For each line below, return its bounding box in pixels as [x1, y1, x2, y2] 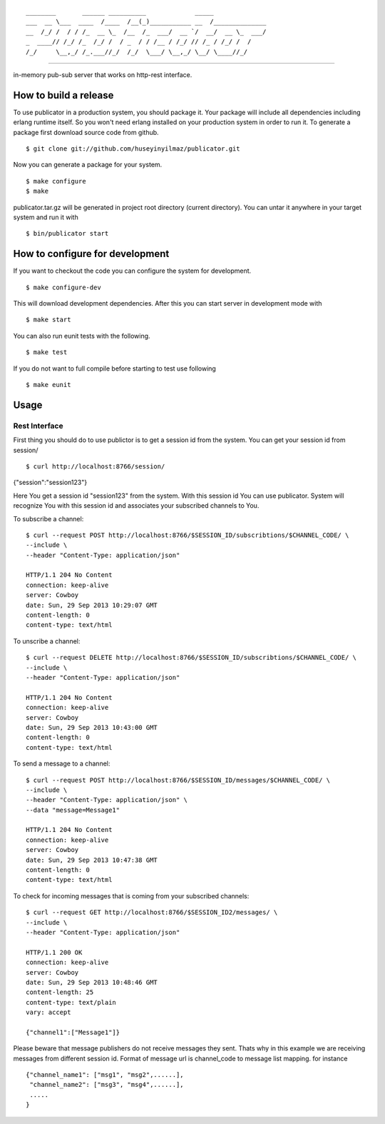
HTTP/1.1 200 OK [26, 948, 83, 956]
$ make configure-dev [26, 283, 101, 291]
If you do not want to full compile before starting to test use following [13, 364, 217, 373]
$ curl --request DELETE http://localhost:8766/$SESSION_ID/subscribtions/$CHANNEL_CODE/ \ [26, 653, 356, 662]
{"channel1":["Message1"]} [26, 1028, 120, 1036]
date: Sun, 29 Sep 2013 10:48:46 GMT [26, 978, 158, 986]
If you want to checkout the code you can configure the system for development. [13, 266, 252, 275]
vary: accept [26, 1008, 71, 1017]
